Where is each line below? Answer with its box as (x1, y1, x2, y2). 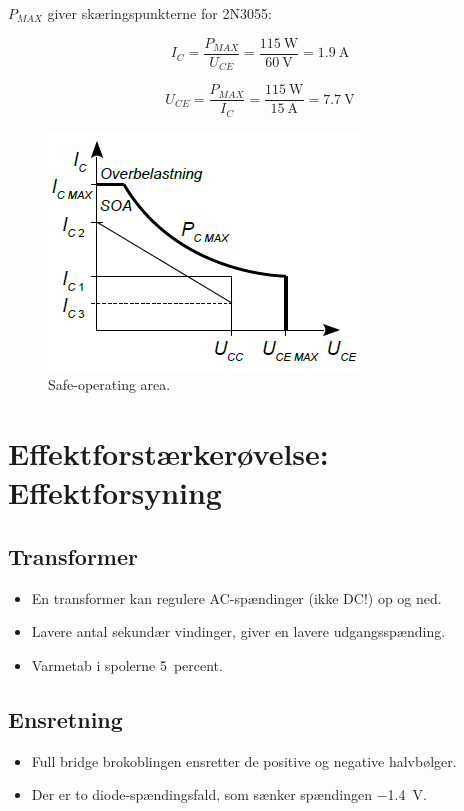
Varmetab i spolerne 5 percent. (31, 654, 223, 675)
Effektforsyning (8, 472, 222, 513)
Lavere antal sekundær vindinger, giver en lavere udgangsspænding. (31, 621, 446, 642)
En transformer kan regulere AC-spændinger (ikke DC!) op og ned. (31, 587, 442, 608)
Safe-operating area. (48, 374, 171, 395)
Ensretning (8, 703, 123, 734)
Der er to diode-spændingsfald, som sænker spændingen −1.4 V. (31, 784, 427, 805)
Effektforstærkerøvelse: (8, 433, 329, 473)
